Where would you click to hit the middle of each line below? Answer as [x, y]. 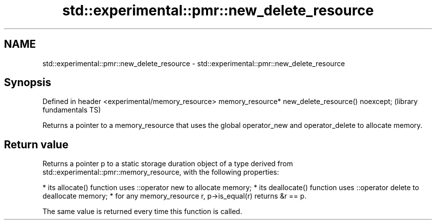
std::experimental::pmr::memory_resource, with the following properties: [161, 172]
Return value [36, 144]
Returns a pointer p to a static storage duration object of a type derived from [168, 164]
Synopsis [28, 83]
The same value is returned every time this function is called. [142, 212]
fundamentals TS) [72, 110]
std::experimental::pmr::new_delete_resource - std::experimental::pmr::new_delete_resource [194, 63]
